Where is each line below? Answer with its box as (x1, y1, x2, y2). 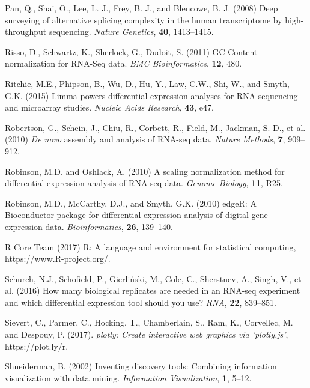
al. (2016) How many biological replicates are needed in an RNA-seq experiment (5, 284, 300, 297)
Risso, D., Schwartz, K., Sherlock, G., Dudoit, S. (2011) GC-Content (5, 45, 258, 58)
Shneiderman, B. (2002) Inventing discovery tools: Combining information (5, 360, 277, 372)
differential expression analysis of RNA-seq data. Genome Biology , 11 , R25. (5, 177, 283, 189)
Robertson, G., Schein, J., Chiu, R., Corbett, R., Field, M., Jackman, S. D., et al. (5, 121, 306, 133)
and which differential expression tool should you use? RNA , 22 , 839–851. (5, 296, 276, 308)
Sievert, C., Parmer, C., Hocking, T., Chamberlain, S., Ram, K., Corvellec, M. (5, 316, 293, 329)
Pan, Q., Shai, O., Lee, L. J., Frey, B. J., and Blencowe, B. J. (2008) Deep (5, 2, 278, 14)
